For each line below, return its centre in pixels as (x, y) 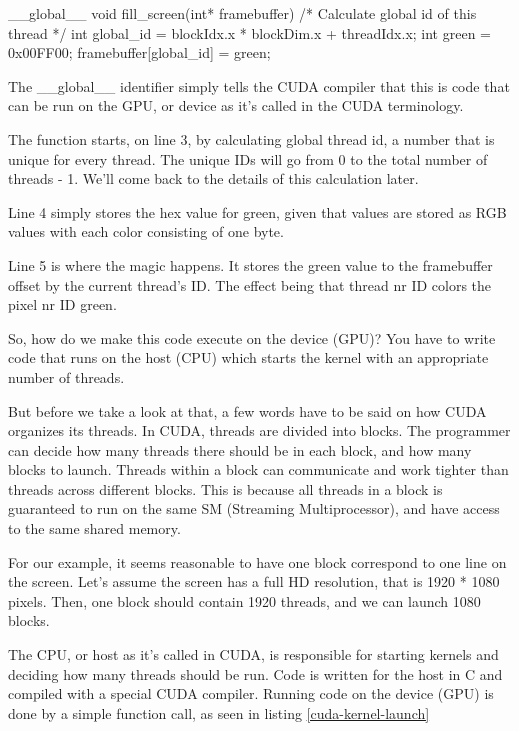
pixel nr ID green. (62, 304)
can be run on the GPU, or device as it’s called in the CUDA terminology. (236, 105)
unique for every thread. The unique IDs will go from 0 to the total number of (248, 158)
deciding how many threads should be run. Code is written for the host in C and (255, 673)
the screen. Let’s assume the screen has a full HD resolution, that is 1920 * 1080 (254, 581)
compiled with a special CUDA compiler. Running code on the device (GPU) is (251, 693)
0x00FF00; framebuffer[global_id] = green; (139, 52)
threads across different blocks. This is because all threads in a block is (225, 488)
